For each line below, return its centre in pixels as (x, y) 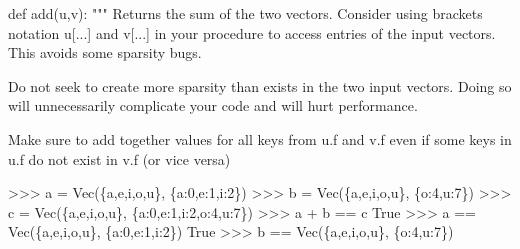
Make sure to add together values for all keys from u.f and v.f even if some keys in (260, 138)
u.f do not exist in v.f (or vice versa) (119, 158)
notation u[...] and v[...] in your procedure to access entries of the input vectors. (252, 32)
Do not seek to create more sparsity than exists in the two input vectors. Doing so (260, 85)
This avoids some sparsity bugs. (105, 52)
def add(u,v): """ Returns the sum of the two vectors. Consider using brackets (245, 13)
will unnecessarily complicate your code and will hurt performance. (213, 105)
